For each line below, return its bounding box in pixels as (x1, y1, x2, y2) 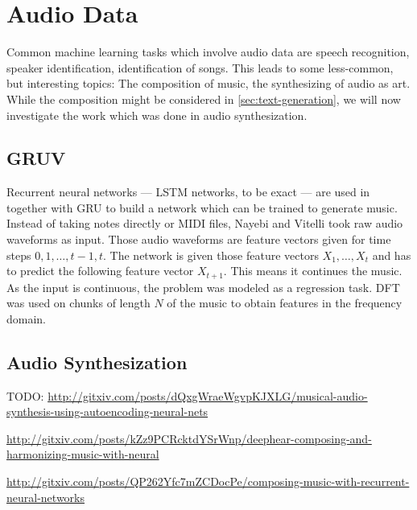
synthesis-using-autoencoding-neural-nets (6, 403, 208, 420)
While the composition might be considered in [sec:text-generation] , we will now (6, 90, 401, 107)
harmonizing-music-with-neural (6, 446, 159, 463)
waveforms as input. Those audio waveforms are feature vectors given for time (6, 231, 391, 248)
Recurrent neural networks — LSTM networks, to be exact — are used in (6, 183, 370, 200)
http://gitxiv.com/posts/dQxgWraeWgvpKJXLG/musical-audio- (47, 387, 368, 404)
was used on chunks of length (6, 294, 151, 311)
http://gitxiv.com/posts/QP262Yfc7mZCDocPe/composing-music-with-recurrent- (6, 473, 410, 490)
